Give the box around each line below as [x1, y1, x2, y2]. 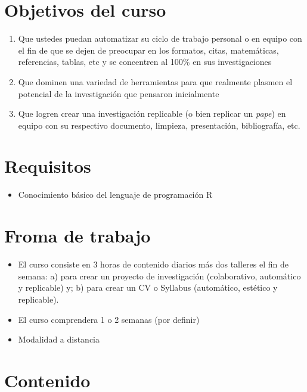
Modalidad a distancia [18, 333, 100, 346]
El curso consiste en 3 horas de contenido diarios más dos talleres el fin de [18, 258, 289, 270]
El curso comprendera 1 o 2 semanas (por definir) [18, 313, 200, 325]
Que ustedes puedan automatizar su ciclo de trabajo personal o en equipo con [18, 32, 302, 45]
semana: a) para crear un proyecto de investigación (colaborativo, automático [18, 269, 301, 282]
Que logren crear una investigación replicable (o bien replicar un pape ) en [18, 107, 286, 120]
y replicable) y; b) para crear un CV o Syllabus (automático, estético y [18, 281, 278, 294]
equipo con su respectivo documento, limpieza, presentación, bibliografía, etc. [18, 119, 300, 131]
